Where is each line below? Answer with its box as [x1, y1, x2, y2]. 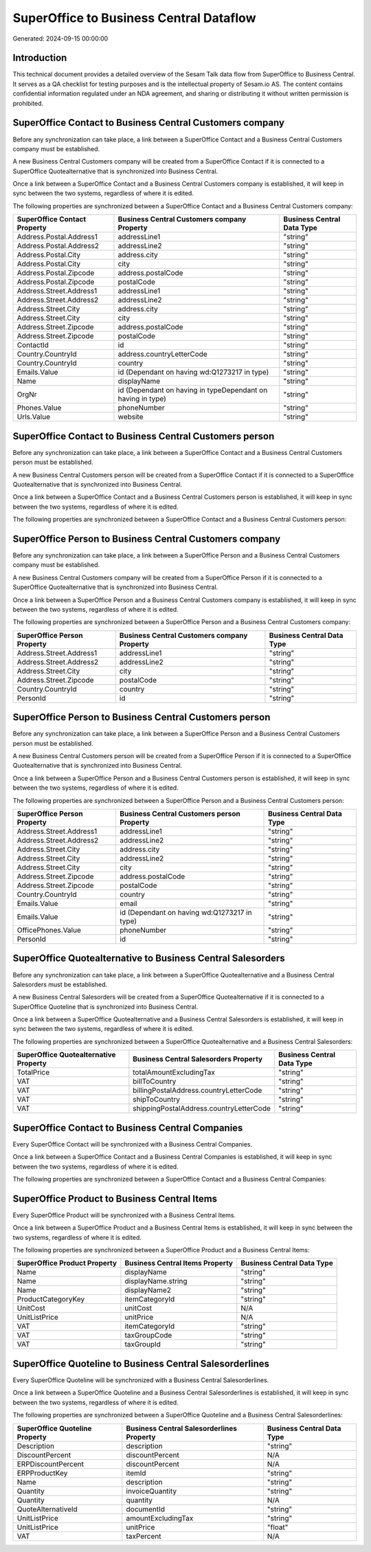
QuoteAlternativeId [16, 1504, 78, 1514]
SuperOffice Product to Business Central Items [12, 1193, 218, 1204]
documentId [126, 1504, 165, 1514]
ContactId [16, 340, 49, 350]
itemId [126, 1468, 147, 1478]
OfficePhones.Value [16, 925, 82, 935]
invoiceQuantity [126, 1486, 177, 1496]
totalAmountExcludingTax [133, 1067, 216, 1077]
